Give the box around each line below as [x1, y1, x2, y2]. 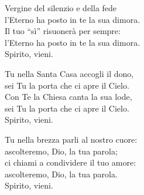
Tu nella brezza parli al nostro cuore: [5, 133, 138, 145]
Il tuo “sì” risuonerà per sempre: [5, 25, 121, 37]
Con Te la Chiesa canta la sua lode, [5, 90, 132, 103]
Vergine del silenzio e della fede [5, 2, 117, 14]
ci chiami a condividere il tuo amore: [5, 156, 136, 169]
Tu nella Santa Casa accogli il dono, [5, 67, 134, 79]
